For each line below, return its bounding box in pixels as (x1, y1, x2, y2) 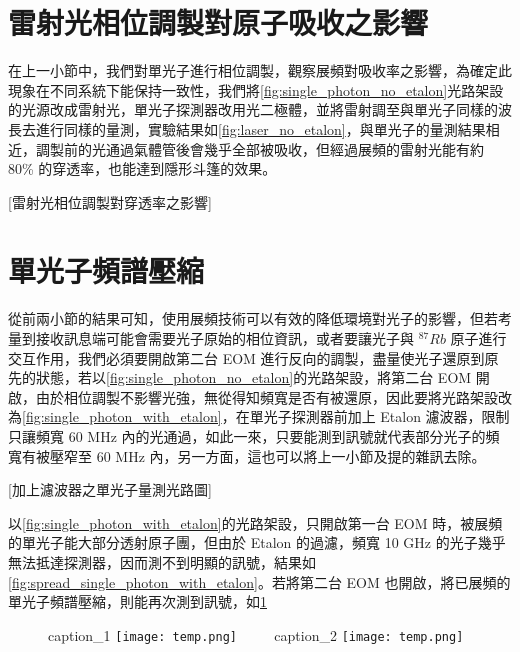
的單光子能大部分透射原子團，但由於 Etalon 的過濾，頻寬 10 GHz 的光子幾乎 (8, 532, 506, 553)
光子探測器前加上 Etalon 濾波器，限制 (263, 406, 510, 427)
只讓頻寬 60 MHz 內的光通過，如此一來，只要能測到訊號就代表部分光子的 (8, 425, 486, 446)
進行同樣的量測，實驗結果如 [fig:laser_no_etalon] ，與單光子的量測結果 (35, 118, 486, 139)
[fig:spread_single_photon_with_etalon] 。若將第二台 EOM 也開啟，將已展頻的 (8, 571, 511, 592)
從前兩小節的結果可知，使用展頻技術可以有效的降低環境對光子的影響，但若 (8, 308, 498, 329)
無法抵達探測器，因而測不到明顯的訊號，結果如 (8, 551, 316, 572)
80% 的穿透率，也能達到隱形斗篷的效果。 (8, 158, 277, 179)
